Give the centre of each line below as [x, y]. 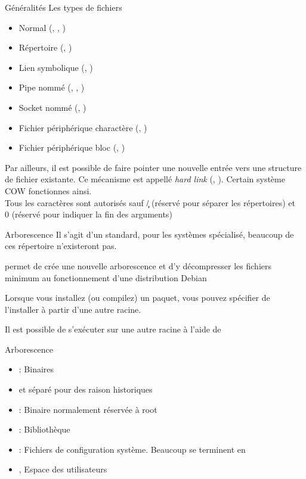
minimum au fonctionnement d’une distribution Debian [106, 277]
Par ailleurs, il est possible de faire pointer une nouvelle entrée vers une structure [153, 167]
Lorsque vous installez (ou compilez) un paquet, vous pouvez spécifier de [137, 298]
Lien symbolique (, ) [56, 67]
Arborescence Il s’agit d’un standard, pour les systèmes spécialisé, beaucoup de [149, 234]
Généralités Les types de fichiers [64, 7]
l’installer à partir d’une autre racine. [73, 309]
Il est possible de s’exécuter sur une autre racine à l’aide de [113, 329]
